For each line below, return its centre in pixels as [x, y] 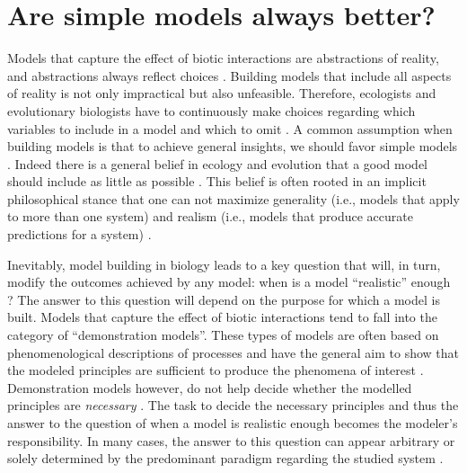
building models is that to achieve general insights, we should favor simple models [233, 146]
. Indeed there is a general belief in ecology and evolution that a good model [217, 163]
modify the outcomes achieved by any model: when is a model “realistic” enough [229, 282]
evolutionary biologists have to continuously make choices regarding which [211, 110]
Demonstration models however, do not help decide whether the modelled [210, 387]
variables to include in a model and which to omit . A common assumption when [230, 128]
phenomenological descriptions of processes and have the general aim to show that [233, 352]
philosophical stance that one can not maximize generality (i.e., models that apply [233, 198]
